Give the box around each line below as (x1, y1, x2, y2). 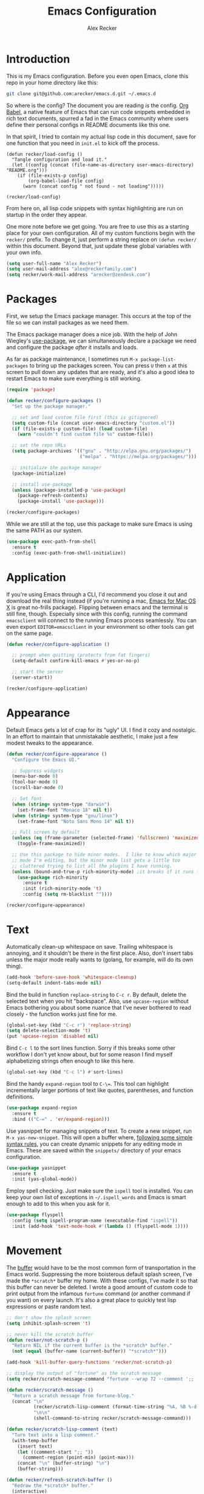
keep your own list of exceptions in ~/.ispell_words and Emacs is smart (6, 1194, 186, 1201)
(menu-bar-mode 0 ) (12, 773, 59, 779)
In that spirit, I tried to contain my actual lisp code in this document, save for (6, 133, 196, 140)
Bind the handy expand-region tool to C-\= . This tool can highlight (6, 1080, 169, 1088)
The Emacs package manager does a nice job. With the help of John (6, 331, 178, 338)
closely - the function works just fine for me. (6, 1010, 117, 1018)
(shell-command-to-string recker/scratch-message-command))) (33, 1415, 191, 1421)
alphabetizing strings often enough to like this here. (6, 1057, 135, 1064)
